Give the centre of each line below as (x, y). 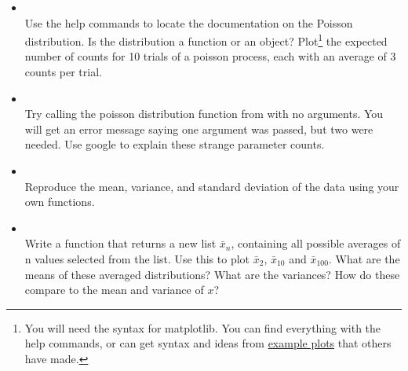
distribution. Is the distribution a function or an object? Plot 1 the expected (206, 40)
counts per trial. (63, 72)
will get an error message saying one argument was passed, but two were (199, 129)
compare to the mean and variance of (114, 290)
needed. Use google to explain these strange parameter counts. (175, 144)
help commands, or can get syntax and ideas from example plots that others (208, 343)
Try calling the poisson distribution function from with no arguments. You (204, 114)
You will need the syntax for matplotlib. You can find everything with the (203, 327)
